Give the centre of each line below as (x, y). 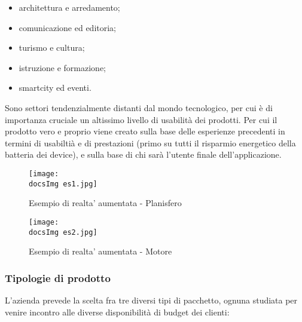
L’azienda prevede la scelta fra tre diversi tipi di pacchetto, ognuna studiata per (151, 300)
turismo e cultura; (52, 47)
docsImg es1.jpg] (63, 184)
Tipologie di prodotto (58, 277)
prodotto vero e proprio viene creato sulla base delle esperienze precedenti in (145, 131)
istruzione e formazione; (62, 67)
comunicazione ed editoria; (68, 27)
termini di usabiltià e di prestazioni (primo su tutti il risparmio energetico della (150, 142)
